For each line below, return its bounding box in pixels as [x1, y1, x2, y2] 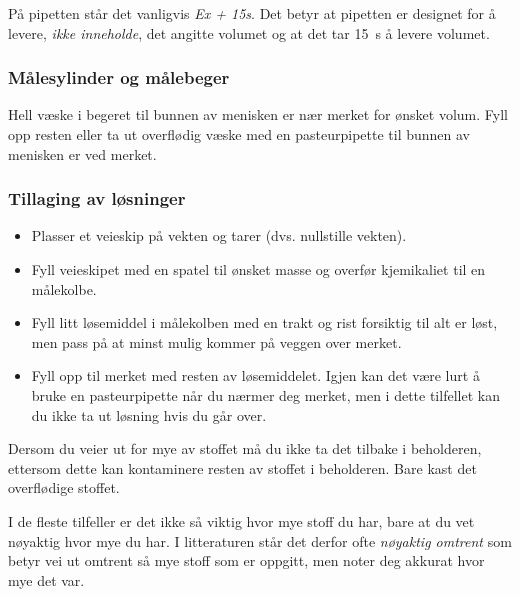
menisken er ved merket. [8, 143, 157, 164]
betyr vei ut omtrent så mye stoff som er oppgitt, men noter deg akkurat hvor [8, 550, 485, 571]
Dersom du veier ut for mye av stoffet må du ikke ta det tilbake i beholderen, [8, 438, 482, 459]
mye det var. [8, 569, 85, 590]
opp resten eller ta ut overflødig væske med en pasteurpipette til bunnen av [8, 124, 470, 144]
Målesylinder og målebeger [8, 65, 230, 90]
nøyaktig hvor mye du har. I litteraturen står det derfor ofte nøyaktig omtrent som [8, 530, 512, 551]
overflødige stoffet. [8, 477, 120, 498]
